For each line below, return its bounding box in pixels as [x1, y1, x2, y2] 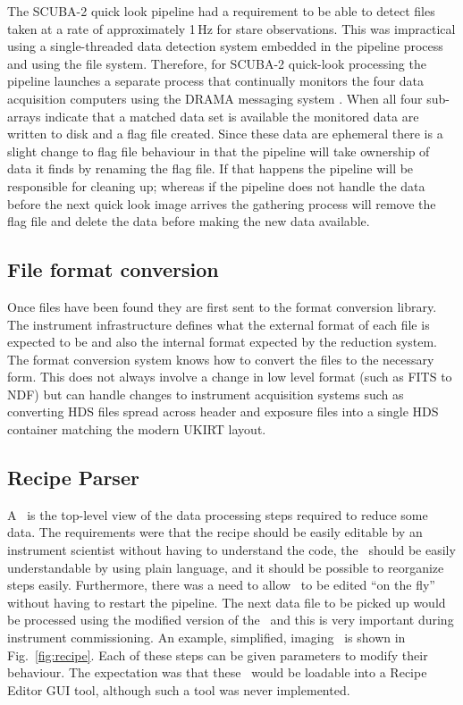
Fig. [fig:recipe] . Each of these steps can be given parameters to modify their [7, 645, 428, 664]
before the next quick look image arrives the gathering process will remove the [7, 194, 436, 213]
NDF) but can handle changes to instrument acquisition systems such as [7, 384, 404, 403]
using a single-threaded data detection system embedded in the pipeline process [7, 37, 443, 55]
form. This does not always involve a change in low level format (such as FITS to [7, 367, 452, 386]
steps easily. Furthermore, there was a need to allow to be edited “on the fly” [7, 575, 435, 594]
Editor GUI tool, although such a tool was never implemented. [7, 680, 350, 699]
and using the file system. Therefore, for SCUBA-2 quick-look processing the [7, 54, 426, 72]
